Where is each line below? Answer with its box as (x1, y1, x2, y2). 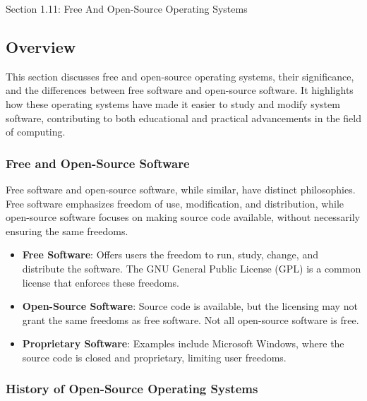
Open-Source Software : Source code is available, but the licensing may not (22, 299, 358, 313)
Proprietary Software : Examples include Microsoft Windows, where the (22, 336, 344, 351)
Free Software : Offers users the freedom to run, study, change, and (22, 247, 318, 262)
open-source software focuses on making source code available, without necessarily (6, 210, 360, 225)
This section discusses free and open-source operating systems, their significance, (6, 68, 354, 83)
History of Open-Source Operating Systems (6, 380, 258, 397)
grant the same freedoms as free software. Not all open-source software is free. (22, 312, 359, 327)
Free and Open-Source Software (6, 154, 190, 172)
